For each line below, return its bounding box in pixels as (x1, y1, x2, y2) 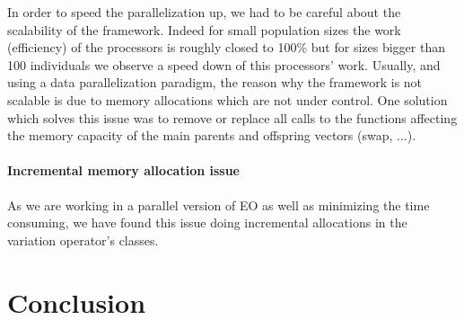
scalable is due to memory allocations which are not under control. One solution (7, 90, 448, 109)
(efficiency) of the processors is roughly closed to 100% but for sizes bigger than (7, 38, 445, 57)
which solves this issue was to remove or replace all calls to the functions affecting (7, 108, 458, 127)
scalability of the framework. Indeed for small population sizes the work (7, 20, 401, 39)
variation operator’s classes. (7, 230, 159, 249)
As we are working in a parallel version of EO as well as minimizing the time (7, 195, 430, 214)
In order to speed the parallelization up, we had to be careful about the (7, 3, 401, 21)
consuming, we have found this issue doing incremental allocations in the (7, 213, 407, 232)
